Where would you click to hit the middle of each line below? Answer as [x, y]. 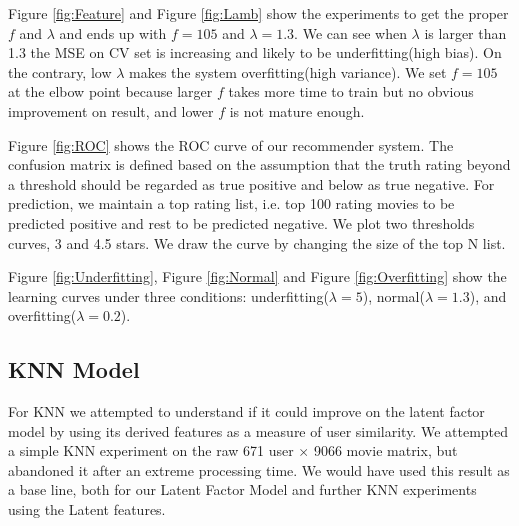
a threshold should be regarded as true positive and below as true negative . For [251, 183]
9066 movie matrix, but [385, 450]
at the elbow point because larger [110, 91]
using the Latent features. [87, 509]
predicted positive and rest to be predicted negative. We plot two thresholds [241, 222]
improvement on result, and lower [111, 110]
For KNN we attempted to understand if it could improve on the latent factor [246, 411]
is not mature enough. [297, 110]
